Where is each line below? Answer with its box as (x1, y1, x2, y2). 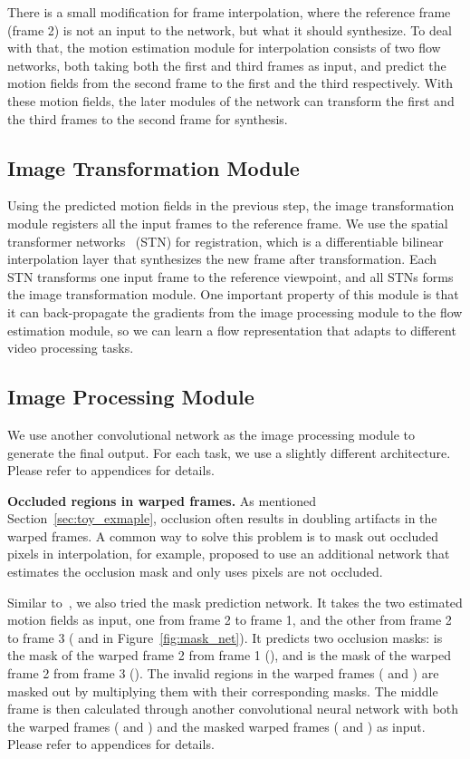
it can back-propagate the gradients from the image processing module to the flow (7, 302, 463, 321)
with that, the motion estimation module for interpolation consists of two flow (7, 38, 441, 57)
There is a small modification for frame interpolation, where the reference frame (7, 3, 451, 21)
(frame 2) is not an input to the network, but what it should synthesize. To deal (7, 20, 452, 39)
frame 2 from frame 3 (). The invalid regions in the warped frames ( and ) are (7, 664, 439, 683)
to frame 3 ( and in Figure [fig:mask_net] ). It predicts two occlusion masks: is (7, 628, 443, 647)
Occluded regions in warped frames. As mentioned (7, 491, 316, 510)
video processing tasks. (7, 338, 134, 357)
